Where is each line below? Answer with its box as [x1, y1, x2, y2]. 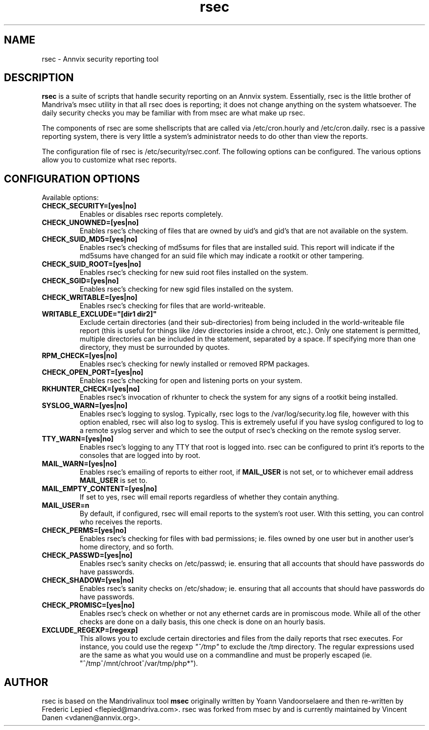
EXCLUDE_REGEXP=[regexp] [42, 626, 138, 635]
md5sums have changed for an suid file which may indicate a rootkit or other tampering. [79, 251, 364, 260]
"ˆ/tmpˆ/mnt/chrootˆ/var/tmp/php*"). [79, 659, 198, 668]
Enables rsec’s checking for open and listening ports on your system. [79, 376, 302, 385]
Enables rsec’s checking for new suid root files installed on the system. [79, 268, 308, 277]
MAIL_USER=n [42, 501, 90, 510]
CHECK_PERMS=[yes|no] [42, 526, 127, 535]
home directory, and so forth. [79, 543, 174, 551]
